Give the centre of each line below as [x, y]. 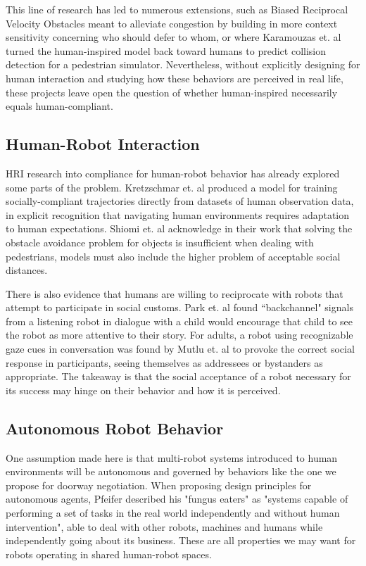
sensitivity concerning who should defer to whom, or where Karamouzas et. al [173, 37]
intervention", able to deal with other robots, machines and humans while [164, 526]
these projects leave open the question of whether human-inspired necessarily [172, 92]
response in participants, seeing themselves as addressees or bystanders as [164, 362]
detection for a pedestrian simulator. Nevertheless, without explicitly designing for [183, 64]
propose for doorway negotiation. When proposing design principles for [159, 485]
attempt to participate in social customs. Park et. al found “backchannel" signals [179, 307]
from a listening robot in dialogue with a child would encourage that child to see [179, 321]
